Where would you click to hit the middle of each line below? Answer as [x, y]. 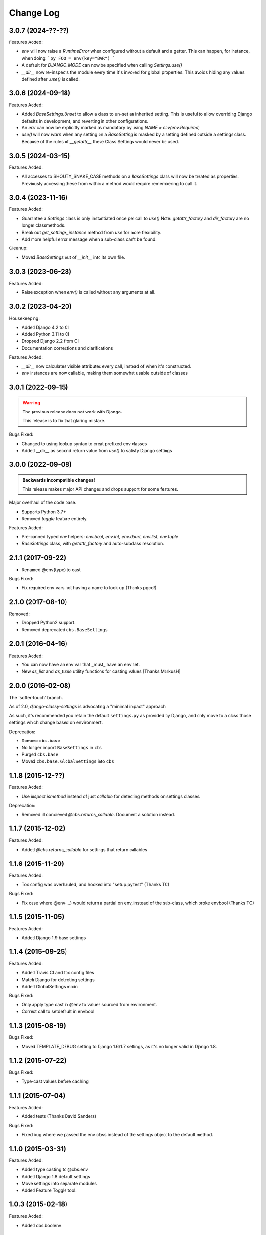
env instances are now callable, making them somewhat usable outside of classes [105, 373]
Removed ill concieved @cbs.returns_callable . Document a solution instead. [99, 815]
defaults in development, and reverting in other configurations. [85, 121]
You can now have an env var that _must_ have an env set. [81, 664]
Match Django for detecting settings [58, 979]
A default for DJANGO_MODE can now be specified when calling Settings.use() [102, 65]
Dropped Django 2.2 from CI [50, 341]
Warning [31, 403]
